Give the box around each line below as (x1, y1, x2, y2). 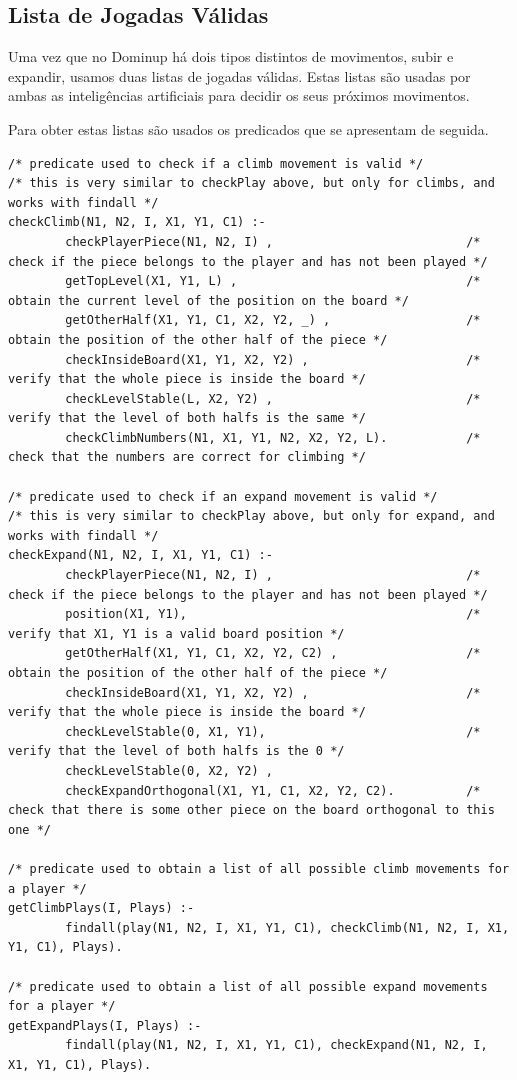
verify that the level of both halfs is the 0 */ (8, 744, 345, 759)
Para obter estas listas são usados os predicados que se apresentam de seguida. (8, 118, 489, 139)
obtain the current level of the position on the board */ (8, 293, 409, 308)
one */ (8, 822, 51, 837)
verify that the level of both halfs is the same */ (8, 411, 366, 426)
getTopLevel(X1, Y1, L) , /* (65, 274, 481, 289)
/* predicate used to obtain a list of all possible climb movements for (8, 861, 510, 876)
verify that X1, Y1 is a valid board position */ (8, 626, 345, 641)
